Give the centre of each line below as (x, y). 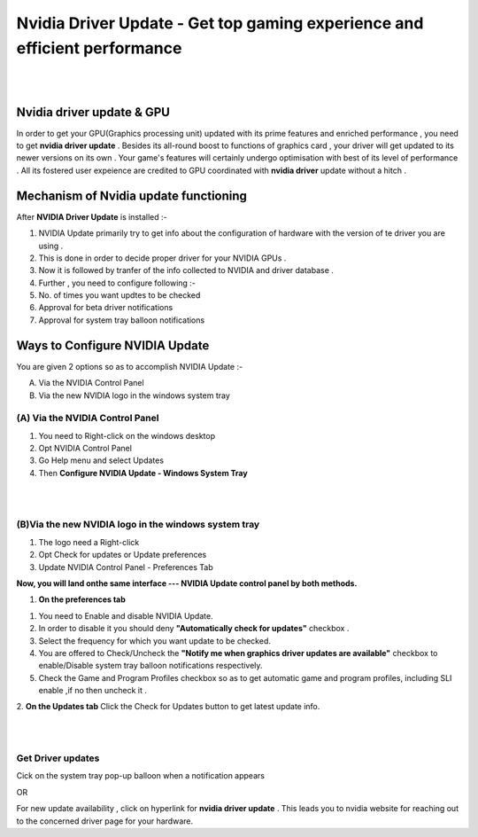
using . (51, 246)
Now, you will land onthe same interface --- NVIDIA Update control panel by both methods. (187, 583)
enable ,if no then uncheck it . (93, 691)
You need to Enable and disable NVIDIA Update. (126, 615)
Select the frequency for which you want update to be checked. (155, 641)
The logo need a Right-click (89, 542)
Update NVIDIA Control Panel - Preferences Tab (126, 567)
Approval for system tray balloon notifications (122, 320)
